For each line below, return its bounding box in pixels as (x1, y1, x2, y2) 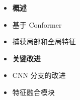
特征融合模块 (12, 86, 55, 97)
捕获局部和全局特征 (12, 36, 76, 47)
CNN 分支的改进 (12, 70, 66, 80)
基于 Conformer (12, 19, 62, 30)
